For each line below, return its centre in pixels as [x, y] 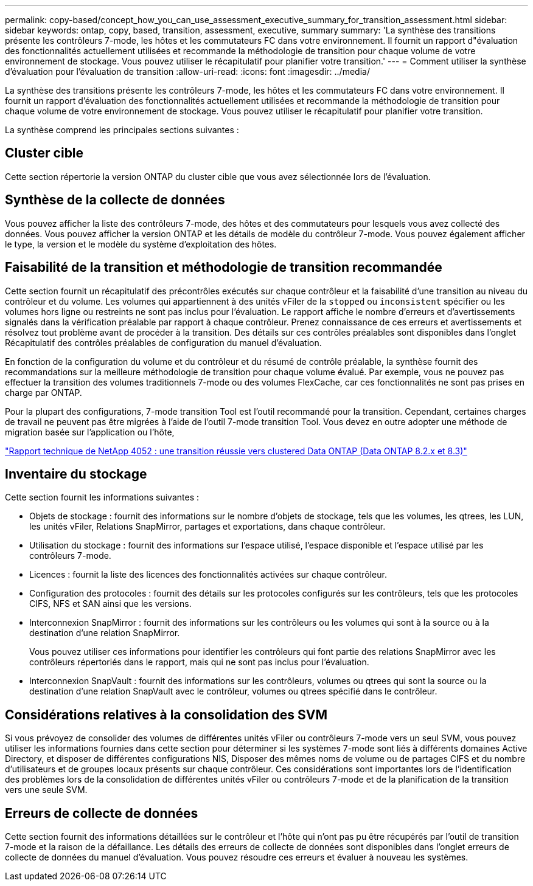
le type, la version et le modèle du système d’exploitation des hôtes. [141, 244]
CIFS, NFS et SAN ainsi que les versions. [110, 604]
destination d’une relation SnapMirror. [105, 633]
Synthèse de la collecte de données [115, 200]
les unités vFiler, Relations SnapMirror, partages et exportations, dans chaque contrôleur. [207, 527]
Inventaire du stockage [76, 474]
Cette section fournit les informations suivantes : [102, 497]
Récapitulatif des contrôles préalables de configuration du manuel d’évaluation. [163, 342]
